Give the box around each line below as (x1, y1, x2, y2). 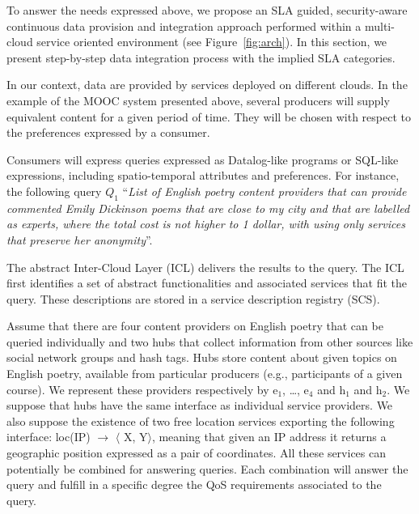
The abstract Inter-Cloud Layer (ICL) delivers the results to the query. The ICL (6, 258, 404, 275)
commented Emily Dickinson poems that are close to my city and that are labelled (6, 199, 410, 216)
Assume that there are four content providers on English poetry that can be (6, 317, 383, 334)
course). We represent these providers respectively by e (6, 380, 278, 397)
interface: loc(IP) (6, 428, 91, 445)
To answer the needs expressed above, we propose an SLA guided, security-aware (6, 2, 408, 18)
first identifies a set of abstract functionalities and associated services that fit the (6, 274, 408, 291)
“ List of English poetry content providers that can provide (122, 182, 407, 199)
